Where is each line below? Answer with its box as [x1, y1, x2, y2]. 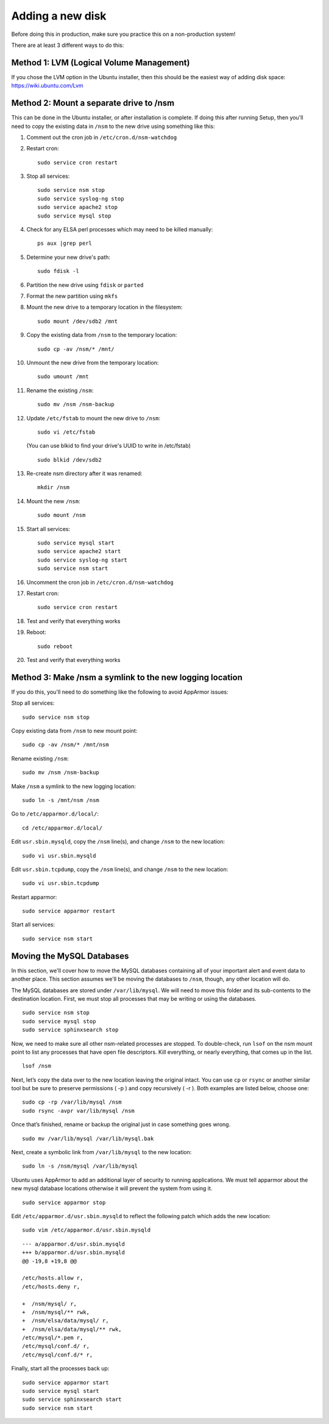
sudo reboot [37, 643, 73, 650]
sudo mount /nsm [37, 512, 86, 519]
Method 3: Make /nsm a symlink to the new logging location [11, 672, 243, 682]
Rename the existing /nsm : [26, 387, 94, 394]
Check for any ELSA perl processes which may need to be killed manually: [26, 226, 213, 233]
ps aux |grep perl [37, 240, 93, 247]
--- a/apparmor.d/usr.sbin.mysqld [22, 1240, 125, 1247]
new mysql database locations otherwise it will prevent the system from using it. [11, 1185, 213, 1192]
